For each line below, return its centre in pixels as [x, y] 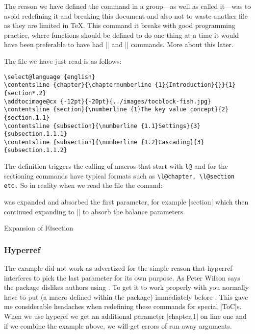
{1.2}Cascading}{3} [173, 142]
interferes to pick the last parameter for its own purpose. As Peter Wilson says [122, 277]
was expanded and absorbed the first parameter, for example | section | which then [126, 202]
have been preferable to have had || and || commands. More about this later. [119, 44]
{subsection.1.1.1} [36, 134]
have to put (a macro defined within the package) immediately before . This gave [126, 296]
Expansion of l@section [39, 228]
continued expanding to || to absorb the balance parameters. [95, 211]
